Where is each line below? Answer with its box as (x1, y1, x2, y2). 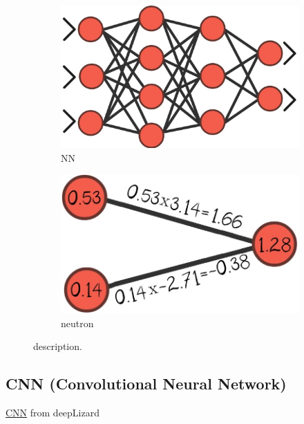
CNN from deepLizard (6, 405, 99, 420)
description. (33, 339, 82, 353)
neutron (61, 315, 94, 330)
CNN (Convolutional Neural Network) (6, 373, 287, 394)
